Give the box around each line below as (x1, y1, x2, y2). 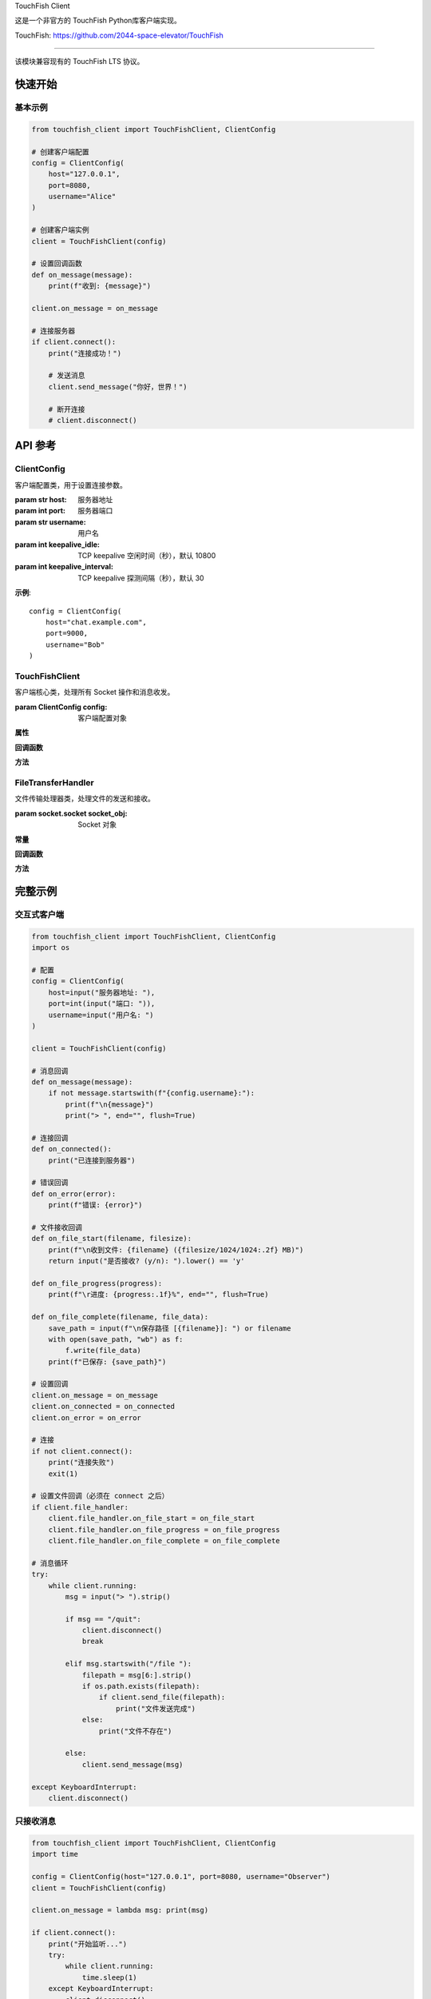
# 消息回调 (31, 1066, 69, 1075)
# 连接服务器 (31, 326, 76, 335)
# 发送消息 (48, 371, 85, 380)
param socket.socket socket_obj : (14, 808, 128, 818)
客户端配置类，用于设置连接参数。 (14, 480, 127, 489)
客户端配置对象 (77, 713, 127, 723)
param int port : (14, 506, 65, 516)
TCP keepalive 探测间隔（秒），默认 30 (77, 573, 204, 583)
